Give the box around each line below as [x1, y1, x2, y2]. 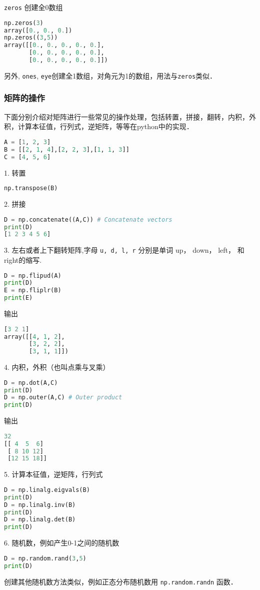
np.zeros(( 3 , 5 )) [4, 34, 58, 42]
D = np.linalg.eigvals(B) [4, 486, 90, 493]
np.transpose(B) [4, 185, 58, 192]
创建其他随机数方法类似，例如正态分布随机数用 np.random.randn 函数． [4, 576, 237, 586]
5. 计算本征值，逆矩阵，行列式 [4, 469, 103, 479]
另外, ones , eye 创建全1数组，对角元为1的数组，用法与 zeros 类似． [4, 70, 217, 81]
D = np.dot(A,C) [4, 379, 58, 386]
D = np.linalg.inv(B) [4, 501, 76, 508]
